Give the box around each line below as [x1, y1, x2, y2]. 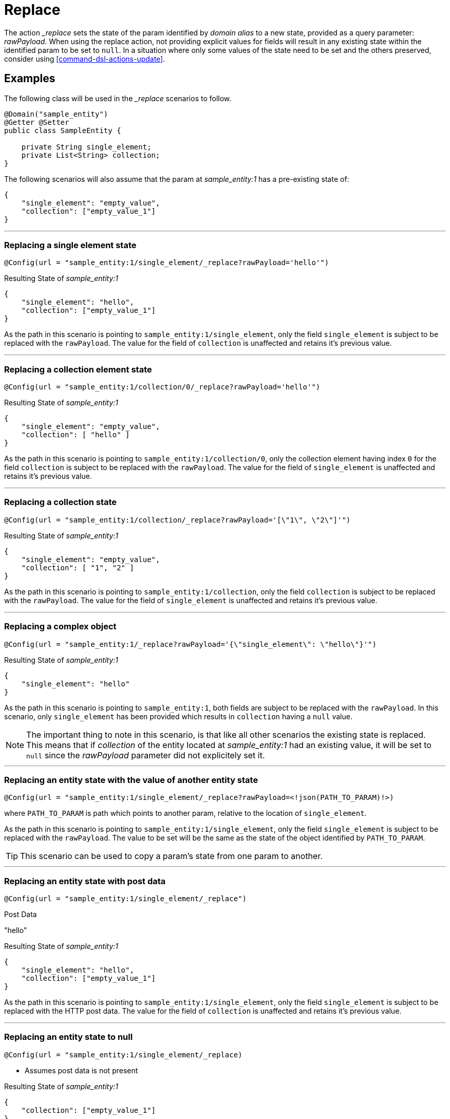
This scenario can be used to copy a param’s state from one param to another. [20, 851, 323, 862]
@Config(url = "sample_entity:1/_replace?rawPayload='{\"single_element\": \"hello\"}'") [4, 640, 377, 648]
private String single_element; [21, 142, 152, 151]
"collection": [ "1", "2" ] [21, 563, 134, 572]
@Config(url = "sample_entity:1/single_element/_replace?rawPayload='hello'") [4, 258, 329, 267]
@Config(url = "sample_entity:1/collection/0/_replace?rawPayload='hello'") [4, 383, 321, 391]
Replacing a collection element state [4, 364, 152, 375]
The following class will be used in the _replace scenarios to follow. [4, 94, 232, 103]
